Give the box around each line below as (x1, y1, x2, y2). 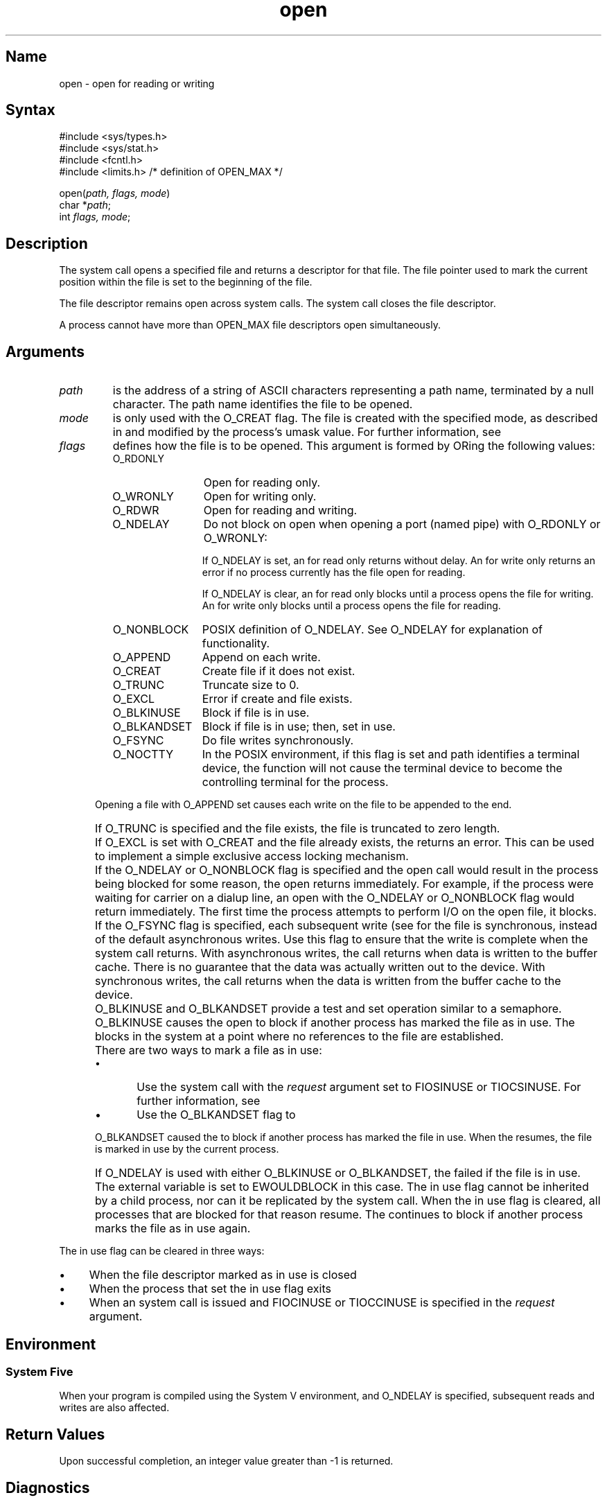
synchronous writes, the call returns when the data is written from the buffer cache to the (95, 974, 561, 988)
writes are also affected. (59, 1401, 170, 1414)
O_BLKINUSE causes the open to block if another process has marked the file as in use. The (95, 1015, 575, 1030)
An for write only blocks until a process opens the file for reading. (202, 600, 501, 612)
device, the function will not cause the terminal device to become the (202, 761, 563, 776)
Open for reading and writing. (203, 503, 358, 518)
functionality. (202, 636, 270, 651)
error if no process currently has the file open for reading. (202, 566, 466, 579)
